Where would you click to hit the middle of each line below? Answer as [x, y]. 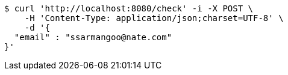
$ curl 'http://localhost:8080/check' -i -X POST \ [129, 8]
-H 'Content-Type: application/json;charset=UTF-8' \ [154, 18]
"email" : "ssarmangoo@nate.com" [93, 37]
